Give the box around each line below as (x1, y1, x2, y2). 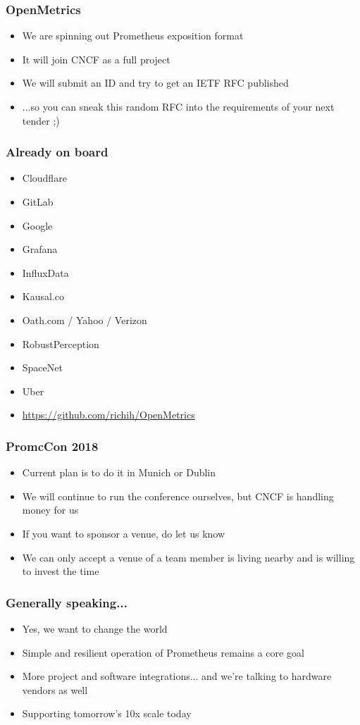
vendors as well (22, 682, 88, 697)
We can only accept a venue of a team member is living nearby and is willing (22, 550, 355, 564)
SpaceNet (22, 360, 63, 375)
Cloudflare (22, 171, 67, 185)
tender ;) (22, 113, 60, 128)
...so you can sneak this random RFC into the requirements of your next (22, 99, 335, 113)
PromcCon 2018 (6, 437, 99, 454)
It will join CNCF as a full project (22, 51, 170, 66)
